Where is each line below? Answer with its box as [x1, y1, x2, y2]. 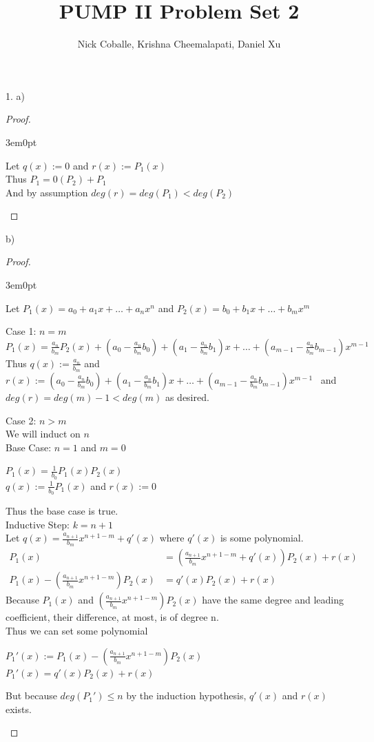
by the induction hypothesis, [126, 688, 247, 703]
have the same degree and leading [202, 592, 344, 607]
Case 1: [6, 324, 37, 338]
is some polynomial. [220, 530, 304, 545]
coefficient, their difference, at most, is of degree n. [6, 610, 219, 624]
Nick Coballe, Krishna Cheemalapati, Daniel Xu [77, 37, 281, 51]
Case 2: [6, 413, 37, 427]
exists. [6, 701, 32, 716]
